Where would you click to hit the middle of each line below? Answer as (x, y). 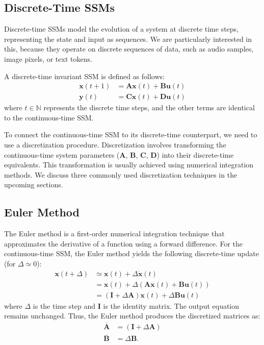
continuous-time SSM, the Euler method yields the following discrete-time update (131, 253)
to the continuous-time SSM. (49, 117)
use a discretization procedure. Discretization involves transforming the (115, 145)
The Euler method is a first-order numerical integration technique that (114, 233)
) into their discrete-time (195, 154)
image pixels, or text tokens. (48, 58)
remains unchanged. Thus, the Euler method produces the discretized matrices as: (132, 316)
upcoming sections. (34, 184)
